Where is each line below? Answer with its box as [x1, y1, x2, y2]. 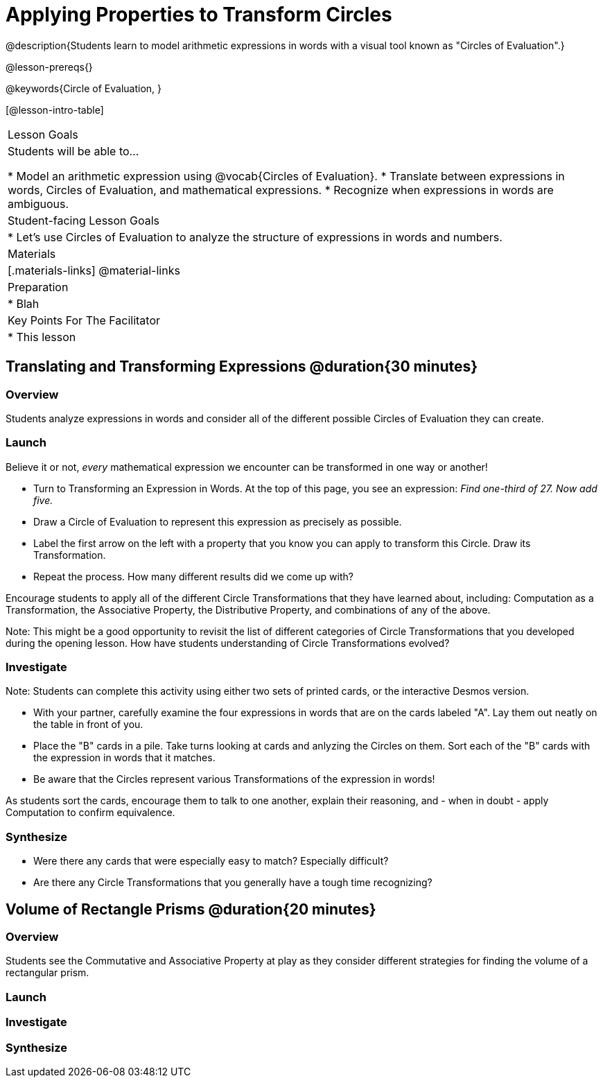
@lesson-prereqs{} [6, 60, 93, 73]
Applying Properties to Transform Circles [6, 3, 392, 26]
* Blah [8, 296, 40, 311]
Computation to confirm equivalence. [6, 806, 175, 819]
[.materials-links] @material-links [8, 263, 180, 277]
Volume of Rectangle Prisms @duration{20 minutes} [6, 900, 376, 918]
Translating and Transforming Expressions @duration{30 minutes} [6, 358, 478, 376]
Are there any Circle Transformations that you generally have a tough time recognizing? [33, 876, 432, 889]
